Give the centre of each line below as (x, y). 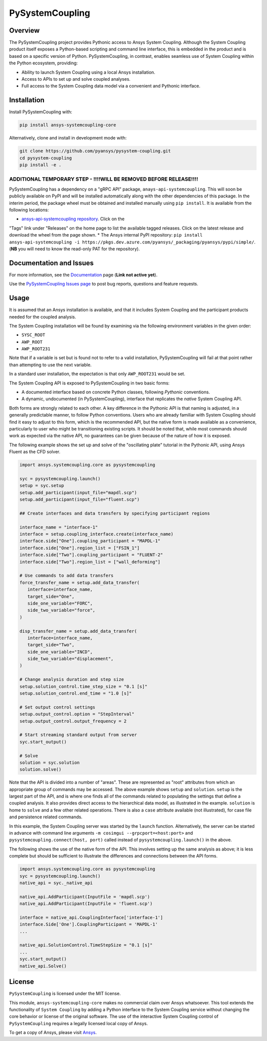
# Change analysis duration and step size (72, 680)
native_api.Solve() (43, 966)
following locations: (29, 210)
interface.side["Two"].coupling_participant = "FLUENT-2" (91, 555)
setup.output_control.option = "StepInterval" (77, 714)
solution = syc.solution (50, 762)
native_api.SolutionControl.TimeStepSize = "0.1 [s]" (86, 945)
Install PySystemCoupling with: (41, 112)
